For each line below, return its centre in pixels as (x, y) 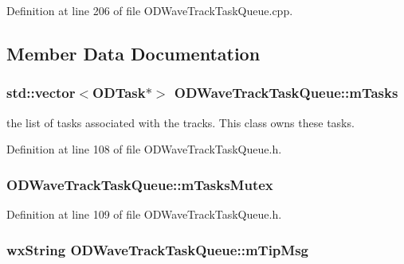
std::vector (41, 93)
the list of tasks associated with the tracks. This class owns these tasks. (180, 122)
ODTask (119, 93)
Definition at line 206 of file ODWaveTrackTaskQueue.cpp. (150, 10)
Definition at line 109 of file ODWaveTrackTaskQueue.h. (144, 214)
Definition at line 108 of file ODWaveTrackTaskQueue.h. (144, 149)
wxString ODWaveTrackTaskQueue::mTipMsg (158, 249)
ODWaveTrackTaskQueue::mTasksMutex (140, 184)
